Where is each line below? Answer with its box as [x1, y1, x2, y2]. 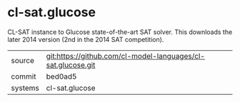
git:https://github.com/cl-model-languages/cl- [46, 51, 206, 61]
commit [11, 72, 36, 81]
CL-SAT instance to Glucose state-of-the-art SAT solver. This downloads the [7, 28, 233, 36]
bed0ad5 [46, 72, 77, 81]
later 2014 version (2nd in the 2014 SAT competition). [7, 35, 164, 43]
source [11, 55, 34, 65]
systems [11, 83, 39, 93]
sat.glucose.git [46, 59, 96, 69]
